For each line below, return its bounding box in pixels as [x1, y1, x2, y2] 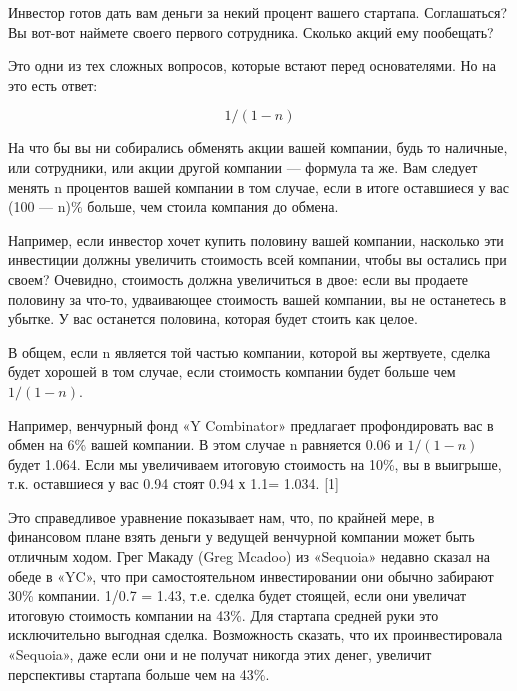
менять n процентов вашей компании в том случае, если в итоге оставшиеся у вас [8, 176, 509, 197]
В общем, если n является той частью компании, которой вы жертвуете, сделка [8, 341, 491, 362]
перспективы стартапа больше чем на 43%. [8, 663, 270, 684]
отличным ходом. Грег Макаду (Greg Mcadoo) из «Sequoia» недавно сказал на [8, 546, 490, 567]
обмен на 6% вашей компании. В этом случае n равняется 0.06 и [8, 434, 403, 455]
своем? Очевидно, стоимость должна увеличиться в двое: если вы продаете [8, 268, 469, 289]
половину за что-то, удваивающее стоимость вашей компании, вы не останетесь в [8, 288, 507, 309]
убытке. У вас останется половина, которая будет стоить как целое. [8, 308, 418, 329]
